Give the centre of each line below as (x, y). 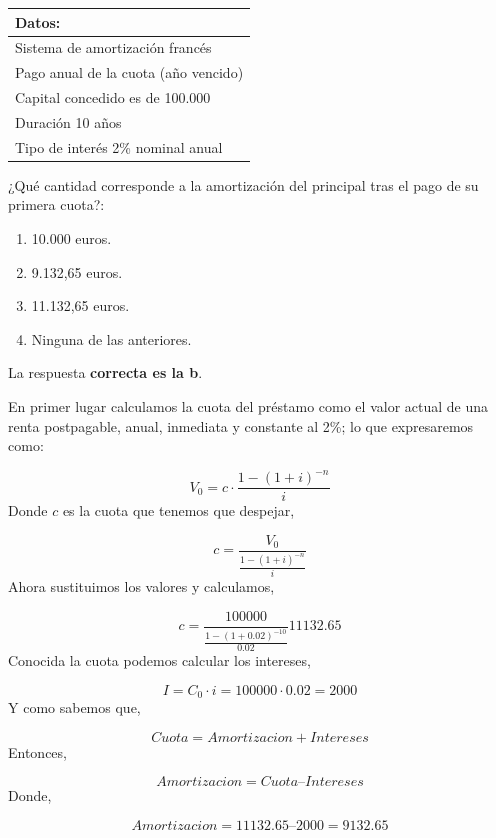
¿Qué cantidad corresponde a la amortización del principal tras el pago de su (243, 184)
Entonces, (37, 751)
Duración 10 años (68, 121)
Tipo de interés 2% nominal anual (119, 146)
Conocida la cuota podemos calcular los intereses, (159, 660)
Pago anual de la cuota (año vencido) (129, 72)
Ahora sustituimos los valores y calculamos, (141, 586)
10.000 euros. (71, 238)
